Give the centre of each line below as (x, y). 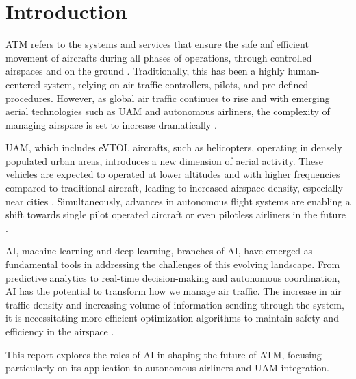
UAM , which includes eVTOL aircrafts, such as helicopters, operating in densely (174, 147)
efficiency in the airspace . (60, 331)
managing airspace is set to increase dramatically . (111, 124)
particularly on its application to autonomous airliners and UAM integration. (168, 368)
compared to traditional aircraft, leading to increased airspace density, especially (174, 188)
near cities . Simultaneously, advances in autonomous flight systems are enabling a (178, 201)
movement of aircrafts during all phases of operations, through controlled (159, 57)
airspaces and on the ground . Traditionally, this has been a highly (145, 71)
